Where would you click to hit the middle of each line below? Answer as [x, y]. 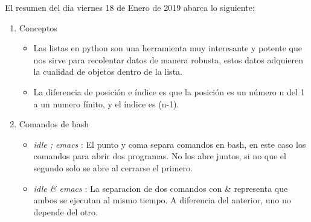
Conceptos [38, 27]
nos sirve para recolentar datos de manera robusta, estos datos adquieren [168, 59]
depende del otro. [66, 211]
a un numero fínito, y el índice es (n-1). [106, 103]
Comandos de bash [54, 124]
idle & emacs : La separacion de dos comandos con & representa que [161, 188]
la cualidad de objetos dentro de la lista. [108, 71]
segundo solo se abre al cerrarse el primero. [113, 167]
